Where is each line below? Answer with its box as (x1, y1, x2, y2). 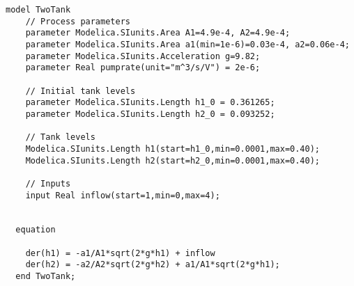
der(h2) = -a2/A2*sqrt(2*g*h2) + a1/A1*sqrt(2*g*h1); (25, 260, 280, 270)
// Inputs (25, 178, 71, 189)
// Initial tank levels (25, 86, 136, 96)
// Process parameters (25, 16, 130, 26)
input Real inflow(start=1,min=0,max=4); (25, 190, 220, 200)
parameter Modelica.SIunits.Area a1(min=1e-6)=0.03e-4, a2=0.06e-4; (25, 39, 350, 49)
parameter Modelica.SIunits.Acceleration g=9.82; (25, 51, 261, 61)
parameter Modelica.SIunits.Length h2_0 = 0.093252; (25, 109, 275, 119)
